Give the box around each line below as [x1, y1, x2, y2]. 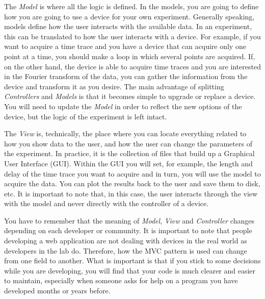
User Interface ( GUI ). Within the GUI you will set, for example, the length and [4, 158, 253, 168]
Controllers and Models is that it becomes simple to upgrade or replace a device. [4, 91, 256, 102]
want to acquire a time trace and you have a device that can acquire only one [4, 41, 246, 52]
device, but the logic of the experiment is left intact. [4, 111, 167, 121]
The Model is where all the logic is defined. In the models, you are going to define [4, 1, 259, 11]
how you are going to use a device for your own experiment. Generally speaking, [4, 11, 255, 21]
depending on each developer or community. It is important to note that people [4, 225, 252, 236]
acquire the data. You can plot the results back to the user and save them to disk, [4, 178, 260, 189]
